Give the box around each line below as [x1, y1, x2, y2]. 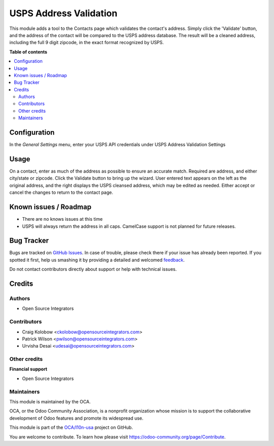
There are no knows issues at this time [22, 216, 103, 222]
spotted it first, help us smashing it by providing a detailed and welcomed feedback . [9, 257, 185, 263]
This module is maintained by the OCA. [9, 398, 91, 404]
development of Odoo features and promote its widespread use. [9, 415, 144, 421]
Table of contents [9, 49, 48, 55]
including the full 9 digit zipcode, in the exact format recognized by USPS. [9, 40, 164, 46]
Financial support [9, 366, 48, 372]
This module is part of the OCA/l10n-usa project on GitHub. [9, 424, 133, 431]
